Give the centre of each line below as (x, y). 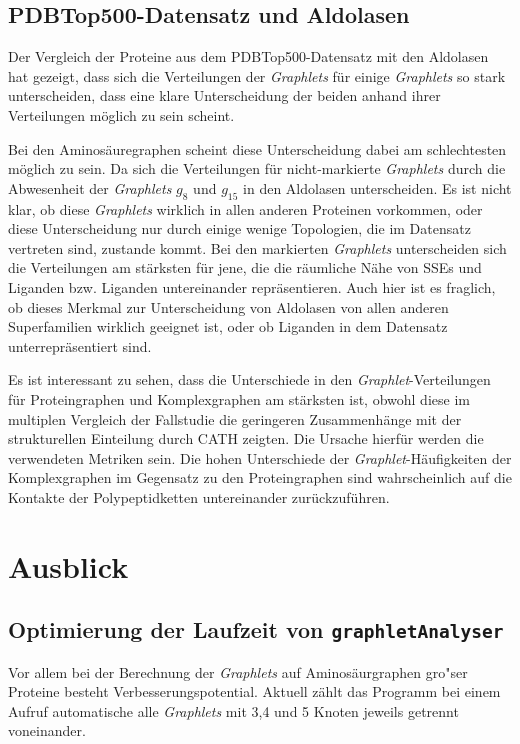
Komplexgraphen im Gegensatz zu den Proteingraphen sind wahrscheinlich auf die (260, 477)
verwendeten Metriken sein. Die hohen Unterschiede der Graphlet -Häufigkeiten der (260, 457)
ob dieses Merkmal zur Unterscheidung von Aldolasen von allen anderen (228, 306)
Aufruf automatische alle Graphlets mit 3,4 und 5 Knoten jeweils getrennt (233, 710)
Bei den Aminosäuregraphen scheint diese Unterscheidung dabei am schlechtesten (257, 148)
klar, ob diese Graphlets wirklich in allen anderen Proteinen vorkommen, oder (245, 208)
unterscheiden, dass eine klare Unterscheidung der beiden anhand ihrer (224, 95)
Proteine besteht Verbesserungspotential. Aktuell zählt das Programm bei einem (254, 691)
